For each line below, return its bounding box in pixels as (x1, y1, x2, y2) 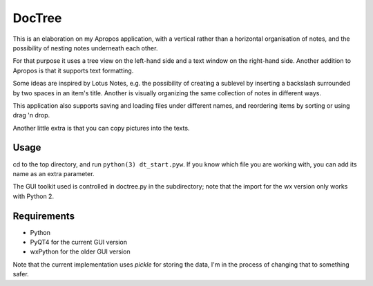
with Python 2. (12, 192, 55, 200)
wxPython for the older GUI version (30, 247, 131, 256)
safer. (12, 270, 29, 278)
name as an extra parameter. (12, 169, 95, 178)
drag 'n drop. (12, 111, 50, 120)
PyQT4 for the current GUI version (30, 238, 128, 247)
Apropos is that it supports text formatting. (12, 66, 134, 75)
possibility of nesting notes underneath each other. (12, 44, 158, 52)
